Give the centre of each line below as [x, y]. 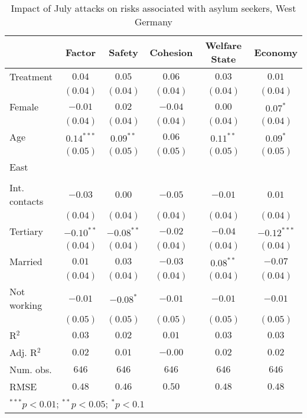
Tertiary [26, 231]
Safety [123, 52]
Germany [153, 22]
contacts [27, 201]
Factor [81, 52]
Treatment [31, 76]
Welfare [223, 45]
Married [26, 261]
